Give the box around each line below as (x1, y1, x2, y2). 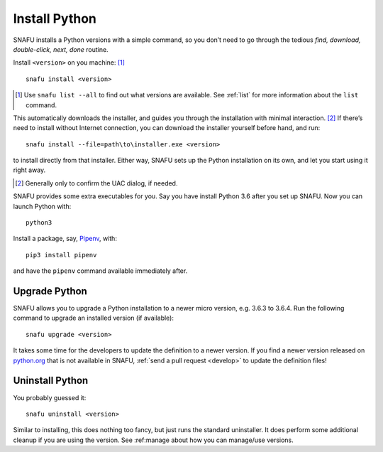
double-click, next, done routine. (13, 45, 109, 53)
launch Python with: (13, 202, 72, 210)
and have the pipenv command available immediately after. (13, 267, 188, 275)
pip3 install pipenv (26, 251, 97, 259)
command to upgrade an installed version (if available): (13, 313, 174, 323)
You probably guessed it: (13, 393, 87, 402)
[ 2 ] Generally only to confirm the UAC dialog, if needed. (15, 178, 178, 188)
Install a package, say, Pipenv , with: (13, 235, 117, 243)
